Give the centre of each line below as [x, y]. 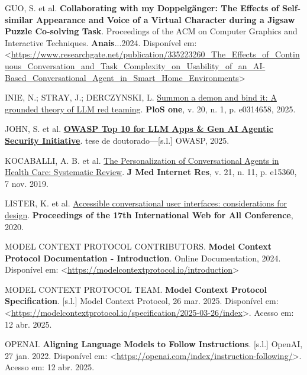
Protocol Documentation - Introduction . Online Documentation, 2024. [143, 258]
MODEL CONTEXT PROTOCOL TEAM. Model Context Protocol [136, 289]
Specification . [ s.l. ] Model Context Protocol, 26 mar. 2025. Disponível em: [142, 301]
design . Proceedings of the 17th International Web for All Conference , [149, 214]
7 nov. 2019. [27, 183]
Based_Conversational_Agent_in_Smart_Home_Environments [122, 77]
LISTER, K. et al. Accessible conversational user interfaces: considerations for [146, 203]
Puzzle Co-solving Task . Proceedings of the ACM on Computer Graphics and [151, 31]
